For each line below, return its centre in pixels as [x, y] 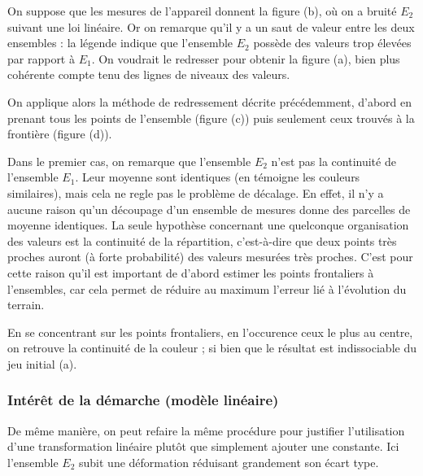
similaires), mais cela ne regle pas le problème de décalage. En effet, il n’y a [196, 192]
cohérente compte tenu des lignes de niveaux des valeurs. [149, 74]
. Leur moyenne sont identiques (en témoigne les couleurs [218, 177]
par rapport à [41, 58]
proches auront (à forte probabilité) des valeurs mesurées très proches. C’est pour [210, 257]
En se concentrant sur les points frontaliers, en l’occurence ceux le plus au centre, [210, 332]
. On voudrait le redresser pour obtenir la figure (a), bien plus [246, 58]
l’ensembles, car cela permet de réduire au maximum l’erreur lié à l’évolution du [207, 288]
